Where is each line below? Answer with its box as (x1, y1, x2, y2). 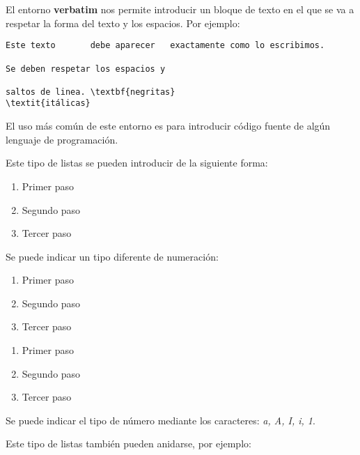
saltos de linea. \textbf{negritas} (6, 86, 175, 97)
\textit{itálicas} (6, 98, 91, 109)
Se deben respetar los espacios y (6, 63, 166, 74)
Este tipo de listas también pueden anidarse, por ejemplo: (6, 436, 251, 451)
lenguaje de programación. (6, 132, 118, 146)
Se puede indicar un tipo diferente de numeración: (6, 249, 219, 263)
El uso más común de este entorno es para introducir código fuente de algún (6, 118, 331, 133)
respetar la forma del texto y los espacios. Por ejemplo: (6, 15, 240, 30)
